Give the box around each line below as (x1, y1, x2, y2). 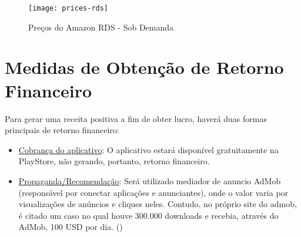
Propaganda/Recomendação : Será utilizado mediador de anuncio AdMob (18, 174, 281, 187)
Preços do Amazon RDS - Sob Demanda (28, 21, 174, 33)
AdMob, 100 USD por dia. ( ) (18, 221, 123, 233)
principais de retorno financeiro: (5, 124, 119, 136)
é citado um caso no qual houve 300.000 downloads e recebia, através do (18, 209, 279, 221)
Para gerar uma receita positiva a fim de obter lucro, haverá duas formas (5, 112, 267, 124)
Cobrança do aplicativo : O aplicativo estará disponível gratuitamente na (18, 143, 279, 155)
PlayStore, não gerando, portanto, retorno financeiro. (18, 155, 210, 167)
